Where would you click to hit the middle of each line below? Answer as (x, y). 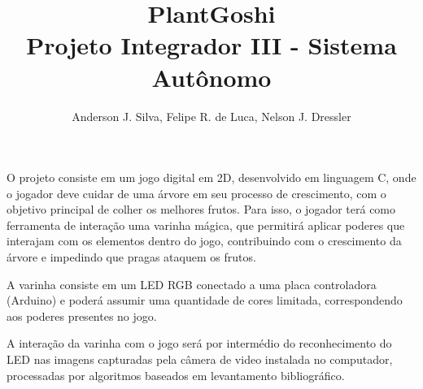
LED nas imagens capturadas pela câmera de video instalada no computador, (200, 359)
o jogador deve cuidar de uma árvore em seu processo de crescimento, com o (196, 193)
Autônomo (211, 77)
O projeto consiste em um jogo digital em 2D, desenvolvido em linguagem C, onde (211, 177)
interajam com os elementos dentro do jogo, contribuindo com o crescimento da (204, 241)
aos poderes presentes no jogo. (82, 316)
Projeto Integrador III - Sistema (211, 45)
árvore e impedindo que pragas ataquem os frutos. (131, 257)
